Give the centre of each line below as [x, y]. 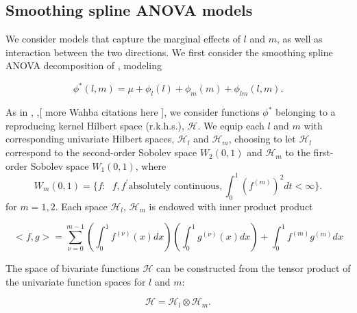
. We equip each [231, 125]
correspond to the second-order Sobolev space [101, 152]
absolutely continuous [174, 186]
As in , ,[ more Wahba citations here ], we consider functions [133, 112]
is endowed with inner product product [231, 206]
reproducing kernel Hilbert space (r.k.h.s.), [95, 125]
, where [151, 165]
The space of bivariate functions [73, 268]
